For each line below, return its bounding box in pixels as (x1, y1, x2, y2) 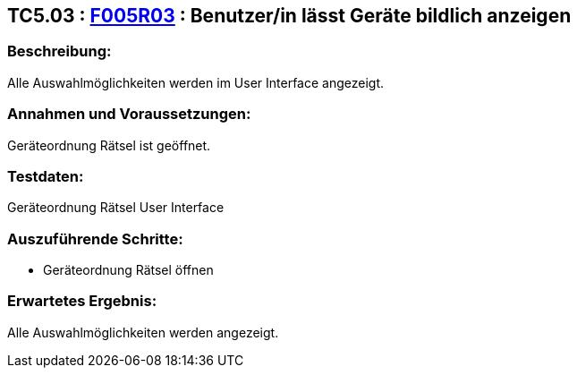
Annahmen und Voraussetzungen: (7, 105, 251, 124)
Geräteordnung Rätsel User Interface (7, 200, 225, 216)
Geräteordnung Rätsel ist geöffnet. (7, 137, 211, 153)
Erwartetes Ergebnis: (7, 292, 157, 311)
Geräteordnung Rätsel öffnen (43, 262, 214, 278)
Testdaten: (7, 166, 84, 185)
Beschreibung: (7, 42, 112, 61)
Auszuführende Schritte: (7, 229, 183, 248)
